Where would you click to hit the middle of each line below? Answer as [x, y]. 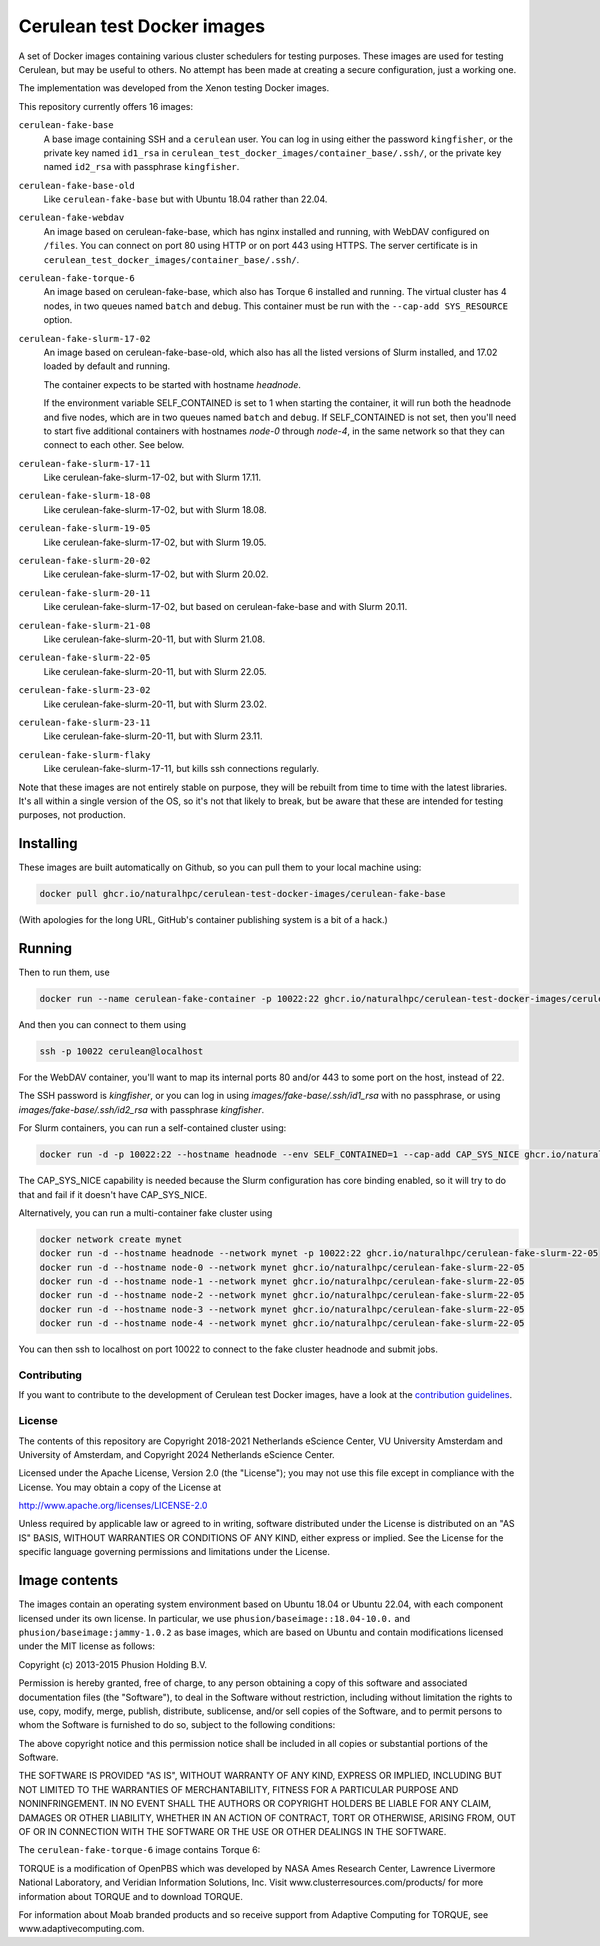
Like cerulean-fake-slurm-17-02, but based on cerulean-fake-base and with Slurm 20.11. [225, 607]
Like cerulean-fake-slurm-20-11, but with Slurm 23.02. [155, 704]
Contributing [50, 1375]
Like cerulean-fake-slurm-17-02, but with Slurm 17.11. [152, 477]
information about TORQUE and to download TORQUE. [131, 1896]
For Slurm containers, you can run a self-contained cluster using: [152, 1128]
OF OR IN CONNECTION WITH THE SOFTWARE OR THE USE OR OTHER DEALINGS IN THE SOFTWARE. [232, 1832]
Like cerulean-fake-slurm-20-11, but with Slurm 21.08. [154, 639]
